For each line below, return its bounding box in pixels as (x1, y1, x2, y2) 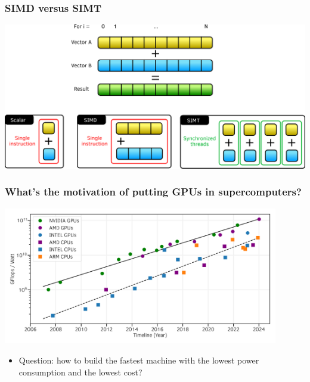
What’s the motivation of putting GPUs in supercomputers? (5, 184, 302, 199)
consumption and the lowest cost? (18, 365, 142, 378)
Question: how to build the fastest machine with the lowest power (18, 354, 259, 367)
